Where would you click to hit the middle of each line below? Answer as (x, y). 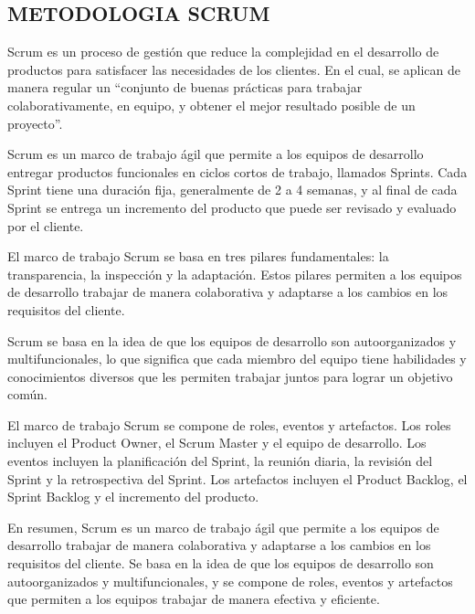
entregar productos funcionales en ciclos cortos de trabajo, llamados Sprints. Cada (237, 171)
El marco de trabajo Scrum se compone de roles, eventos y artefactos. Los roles (229, 424)
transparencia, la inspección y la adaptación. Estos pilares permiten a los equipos (235, 274)
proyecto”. (35, 123)
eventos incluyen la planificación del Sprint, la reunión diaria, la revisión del (220, 461)
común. (27, 394)
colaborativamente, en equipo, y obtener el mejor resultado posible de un (211, 105)
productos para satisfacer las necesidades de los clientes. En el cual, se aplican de (234, 69)
